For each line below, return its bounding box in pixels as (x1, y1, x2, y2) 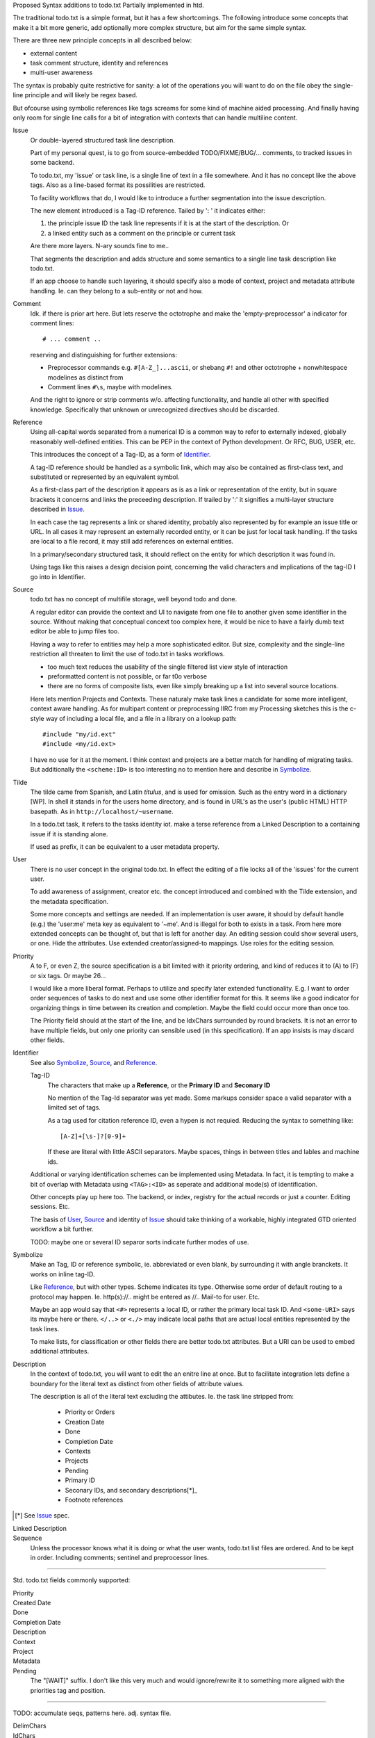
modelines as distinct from (47, 373, 124, 382)
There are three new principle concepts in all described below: (12, 36, 192, 44)
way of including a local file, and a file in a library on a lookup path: (45, 714, 237, 722)
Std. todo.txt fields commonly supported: (12, 1576, 131, 1584)
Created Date (12, 1599, 51, 1607)
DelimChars (12, 1721, 47, 1730)
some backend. (30, 159, 75, 167)
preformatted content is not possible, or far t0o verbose (47, 672, 208, 681)
